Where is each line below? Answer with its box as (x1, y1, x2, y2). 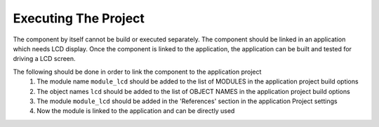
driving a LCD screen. (13, 55, 77, 63)
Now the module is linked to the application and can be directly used (36, 107, 235, 115)
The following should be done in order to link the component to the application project (13, 67, 262, 76)
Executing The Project (13, 11, 145, 26)
